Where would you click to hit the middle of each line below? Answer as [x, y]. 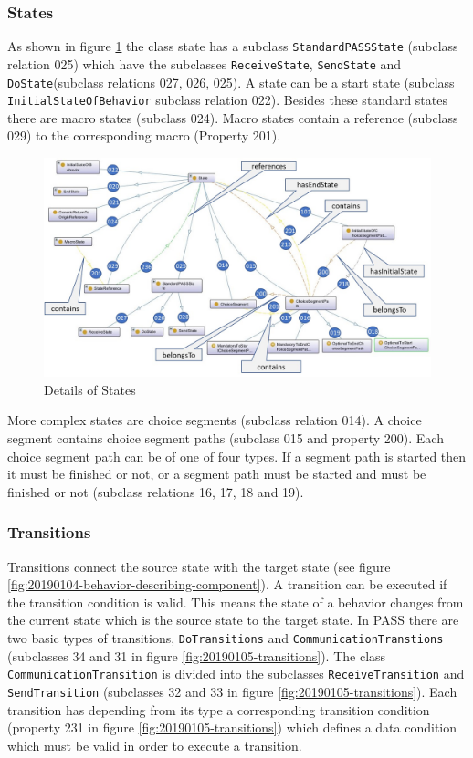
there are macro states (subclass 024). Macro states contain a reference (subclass [233, 117]
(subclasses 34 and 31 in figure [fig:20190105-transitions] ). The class [197, 655]
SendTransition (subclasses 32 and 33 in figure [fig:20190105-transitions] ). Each [232, 691]
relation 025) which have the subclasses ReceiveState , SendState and [205, 63]
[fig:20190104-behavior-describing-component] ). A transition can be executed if [227, 584]
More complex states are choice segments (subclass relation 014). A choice [215, 420]
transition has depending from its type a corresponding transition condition [219, 709]
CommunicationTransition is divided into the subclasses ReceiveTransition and [236, 674]
